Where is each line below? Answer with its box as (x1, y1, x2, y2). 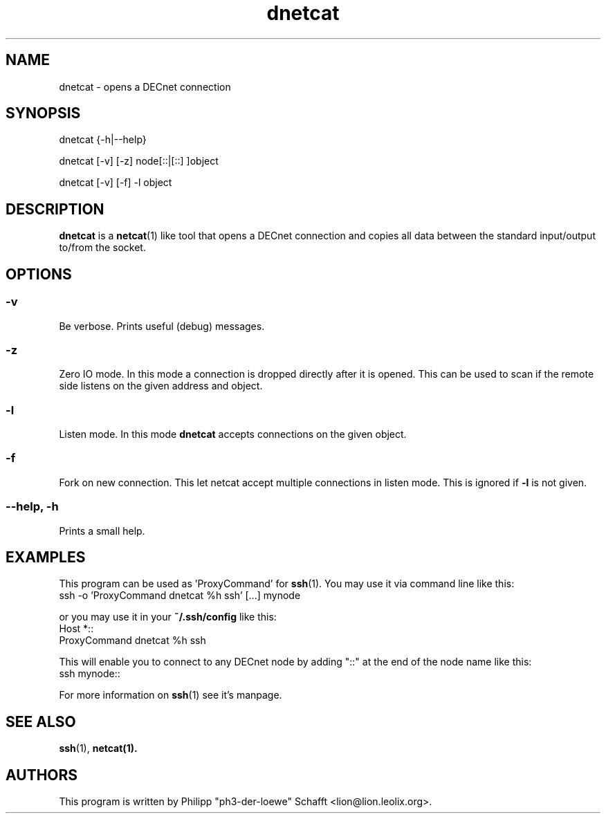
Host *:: (59, 623, 94, 635)
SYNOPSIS (6, 104, 81, 122)
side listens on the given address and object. (59, 380, 263, 392)
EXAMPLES (6, 548, 86, 566)
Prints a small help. (59, 524, 145, 537)
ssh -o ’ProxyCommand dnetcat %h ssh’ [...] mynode (59, 589, 301, 602)
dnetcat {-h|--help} (59, 134, 147, 146)
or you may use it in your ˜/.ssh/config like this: (59, 611, 277, 623)
